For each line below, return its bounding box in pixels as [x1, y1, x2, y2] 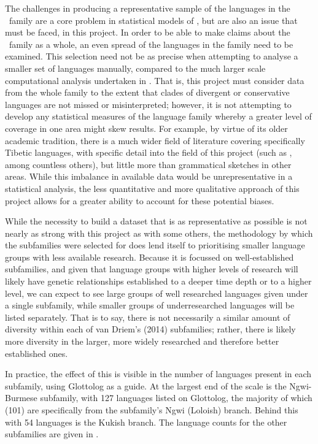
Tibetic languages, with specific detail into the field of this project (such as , [5, 146, 292, 159]
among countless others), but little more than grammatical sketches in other [5, 158, 292, 170]
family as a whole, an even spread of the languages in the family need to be [9, 37, 293, 50]
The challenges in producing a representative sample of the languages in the [5, 2, 290, 14]
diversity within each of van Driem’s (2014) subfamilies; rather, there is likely [5, 323, 296, 335]
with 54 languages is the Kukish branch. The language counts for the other [5, 415, 287, 428]
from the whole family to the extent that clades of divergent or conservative [5, 86, 290, 99]
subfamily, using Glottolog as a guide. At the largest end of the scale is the [5, 379, 287, 392]
